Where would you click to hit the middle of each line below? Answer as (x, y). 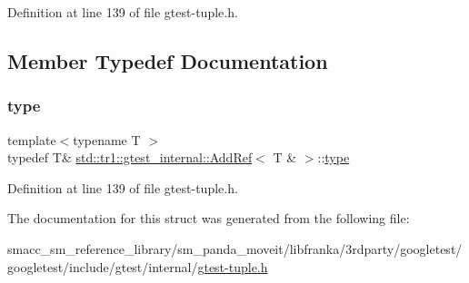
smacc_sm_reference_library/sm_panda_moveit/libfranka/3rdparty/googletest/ (235, 248)
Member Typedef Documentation (168, 60)
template (32, 139)
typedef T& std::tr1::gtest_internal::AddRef (130, 157)
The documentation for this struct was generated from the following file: (209, 218)
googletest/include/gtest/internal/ (103, 266)
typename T (107, 139)
